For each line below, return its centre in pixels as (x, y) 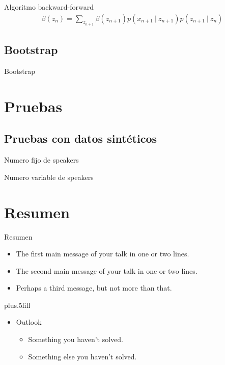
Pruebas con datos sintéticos (81, 138)
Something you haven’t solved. (76, 339)
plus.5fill (17, 305)
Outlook (29, 322)
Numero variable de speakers (49, 177)
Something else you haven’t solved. (82, 356)
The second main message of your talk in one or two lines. (107, 270)
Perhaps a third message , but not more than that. (94, 288)
